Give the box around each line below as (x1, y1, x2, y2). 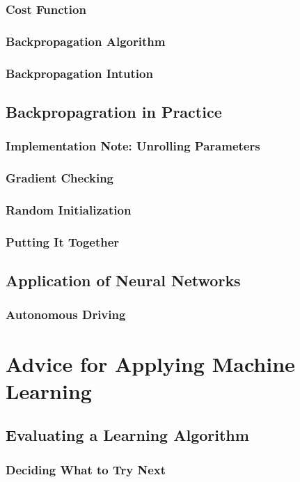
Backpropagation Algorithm (6, 32, 166, 49)
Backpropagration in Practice (6, 100, 222, 122)
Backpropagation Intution (6, 64, 153, 81)
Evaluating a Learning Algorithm (6, 424, 249, 446)
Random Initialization (6, 201, 132, 218)
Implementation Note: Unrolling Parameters (6, 137, 260, 155)
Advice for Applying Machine (6, 349, 295, 378)
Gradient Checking (6, 169, 114, 187)
